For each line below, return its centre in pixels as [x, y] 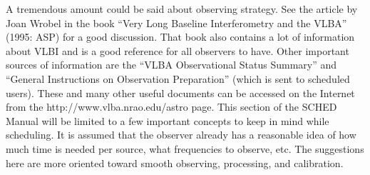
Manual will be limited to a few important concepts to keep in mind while [168, 120]
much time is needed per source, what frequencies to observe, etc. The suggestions [185, 148]
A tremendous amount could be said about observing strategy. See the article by [182, 9]
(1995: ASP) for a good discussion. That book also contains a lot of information [180, 37]
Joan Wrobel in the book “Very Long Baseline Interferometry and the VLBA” [176, 22]
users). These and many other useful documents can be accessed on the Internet [180, 92]
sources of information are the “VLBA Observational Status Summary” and [171, 65]
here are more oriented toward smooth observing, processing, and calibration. [175, 162]
